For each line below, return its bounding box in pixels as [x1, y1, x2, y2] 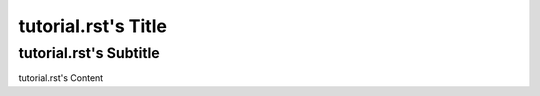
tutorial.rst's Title [18, 15, 167, 37]
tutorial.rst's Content [18, 72, 104, 84]
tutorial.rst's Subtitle [18, 44, 160, 62]
